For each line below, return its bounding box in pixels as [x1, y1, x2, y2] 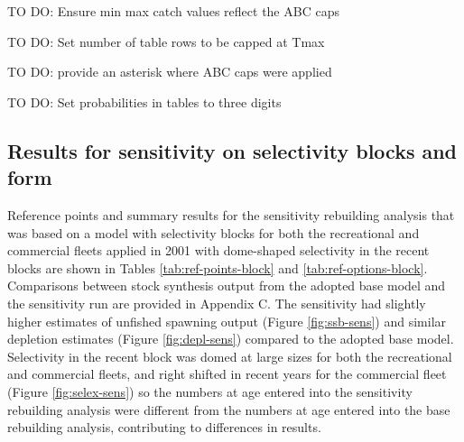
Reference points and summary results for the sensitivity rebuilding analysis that [7, 205, 455, 224]
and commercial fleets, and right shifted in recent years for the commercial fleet [7, 364, 447, 383]
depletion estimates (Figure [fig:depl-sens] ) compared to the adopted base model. [7, 329, 454, 348]
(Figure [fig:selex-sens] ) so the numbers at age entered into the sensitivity [7, 382, 413, 401]
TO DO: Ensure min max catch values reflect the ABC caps [7, 2, 339, 20]
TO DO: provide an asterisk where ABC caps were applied [7, 62, 332, 81]
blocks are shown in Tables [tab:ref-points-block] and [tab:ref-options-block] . [7, 258, 428, 277]
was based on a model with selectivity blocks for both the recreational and [7, 223, 420, 242]
